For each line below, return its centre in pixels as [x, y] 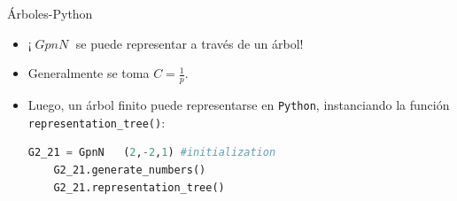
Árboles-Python [50, 13]
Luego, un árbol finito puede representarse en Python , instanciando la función [239, 105]
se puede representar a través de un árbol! [190, 43]
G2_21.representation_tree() [139, 187]
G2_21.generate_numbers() [130, 170]
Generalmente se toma [89, 73]
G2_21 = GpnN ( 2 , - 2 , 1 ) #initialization [152, 153]
